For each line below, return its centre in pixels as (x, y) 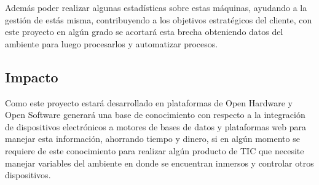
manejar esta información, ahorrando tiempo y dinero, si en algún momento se (152, 139)
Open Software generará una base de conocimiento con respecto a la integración (155, 115)
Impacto (32, 77)
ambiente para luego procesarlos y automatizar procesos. (112, 43)
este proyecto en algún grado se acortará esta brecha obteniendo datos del (144, 32)
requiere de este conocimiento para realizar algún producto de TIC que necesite (155, 150)
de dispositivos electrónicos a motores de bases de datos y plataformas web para (156, 126)
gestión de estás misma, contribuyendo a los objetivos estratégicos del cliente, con (159, 19)
